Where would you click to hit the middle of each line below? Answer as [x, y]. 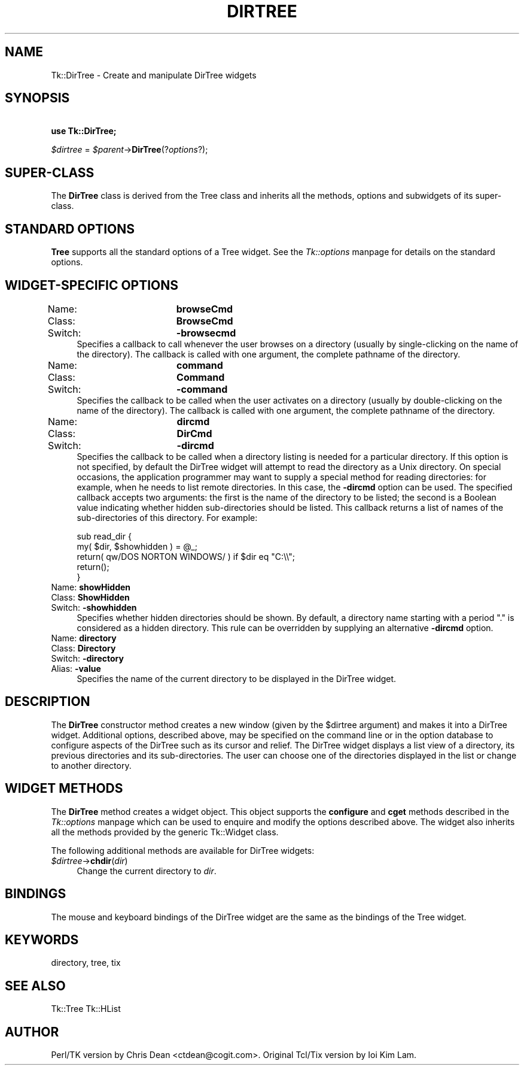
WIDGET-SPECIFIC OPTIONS [92, 285]
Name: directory [84, 638]
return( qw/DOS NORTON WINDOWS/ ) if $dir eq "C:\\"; [186, 556]
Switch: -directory [87, 658]
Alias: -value [76, 668]
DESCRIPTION [48, 702]
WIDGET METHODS [64, 789]
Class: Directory [83, 648]
